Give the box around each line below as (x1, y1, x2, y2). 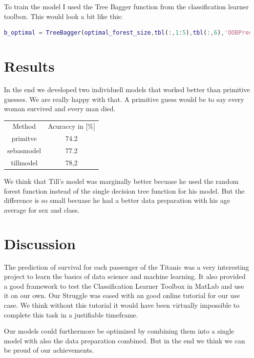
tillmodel (11, 157, 38, 167)
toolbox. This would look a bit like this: (4, 11, 123, 21)
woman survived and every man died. (4, 103, 116, 114)
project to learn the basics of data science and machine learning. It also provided (4, 271, 246, 281)
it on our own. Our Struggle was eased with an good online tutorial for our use (4, 290, 240, 300)
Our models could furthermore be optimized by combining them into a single (4, 326, 234, 336)
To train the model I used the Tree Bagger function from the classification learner (4, 1, 249, 11)
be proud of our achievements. (4, 345, 94, 355)
